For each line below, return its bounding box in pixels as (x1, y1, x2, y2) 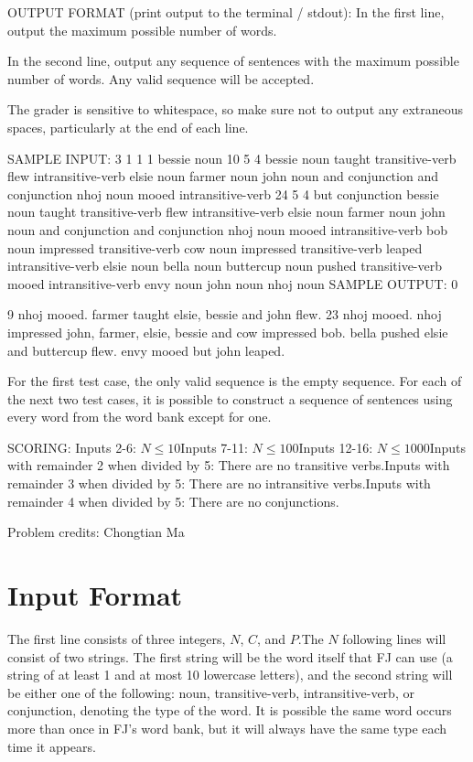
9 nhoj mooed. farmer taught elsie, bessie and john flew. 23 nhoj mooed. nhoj (7, 305, 442, 324)
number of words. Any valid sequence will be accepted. (7, 69, 315, 88)
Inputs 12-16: (298, 437, 373, 456)
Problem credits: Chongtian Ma (7, 522, 185, 542)
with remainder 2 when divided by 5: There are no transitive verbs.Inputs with (7, 456, 450, 475)
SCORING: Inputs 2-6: (7, 437, 136, 456)
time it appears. (7, 736, 96, 756)
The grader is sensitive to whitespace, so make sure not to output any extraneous (7, 100, 464, 119)
